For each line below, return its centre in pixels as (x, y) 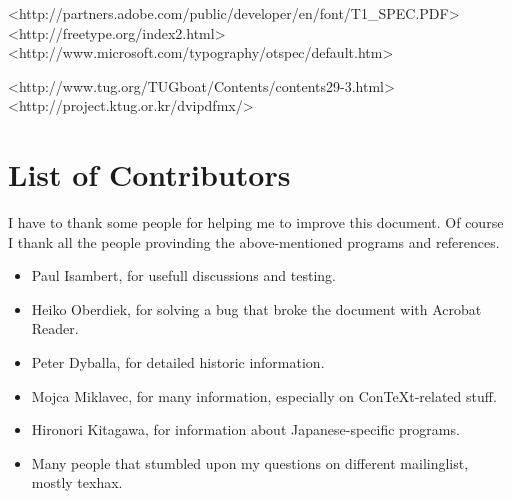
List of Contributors (149, 174)
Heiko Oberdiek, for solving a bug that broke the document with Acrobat (256, 308)
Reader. (55, 328)
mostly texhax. (77, 482)
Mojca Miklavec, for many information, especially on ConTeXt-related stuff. (264, 395)
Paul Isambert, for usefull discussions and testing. (183, 275)
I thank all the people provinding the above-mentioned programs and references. (254, 241)
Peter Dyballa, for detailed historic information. (178, 362)
